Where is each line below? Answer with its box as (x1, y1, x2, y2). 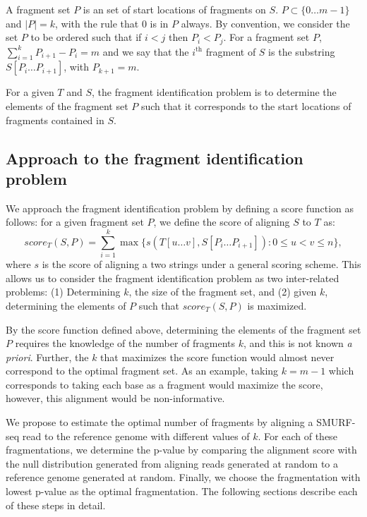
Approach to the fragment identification (6, 147, 303, 169)
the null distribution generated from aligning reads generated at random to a (6, 456, 338, 470)
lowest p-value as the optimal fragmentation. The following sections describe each (6, 484, 358, 499)
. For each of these (258, 428, 337, 443)
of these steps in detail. (6, 497, 106, 512)
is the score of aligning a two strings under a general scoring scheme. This (42, 257, 361, 272)
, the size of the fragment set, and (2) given (128, 284, 317, 299)
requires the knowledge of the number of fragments (15, 336, 236, 351)
